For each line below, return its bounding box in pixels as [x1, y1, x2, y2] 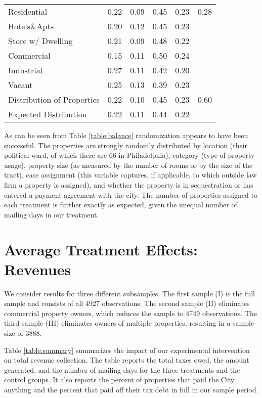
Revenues [4, 258, 71, 279]
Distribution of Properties [8, 94, 100, 105]
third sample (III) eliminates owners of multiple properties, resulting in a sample [4, 318, 254, 328]
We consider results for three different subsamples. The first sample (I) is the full [4, 288, 255, 298]
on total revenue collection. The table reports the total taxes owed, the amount [4, 355, 249, 365]
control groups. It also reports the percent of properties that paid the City [4, 374, 235, 385]
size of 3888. [4, 328, 42, 338]
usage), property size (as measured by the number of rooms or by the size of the [4, 159, 253, 170]
